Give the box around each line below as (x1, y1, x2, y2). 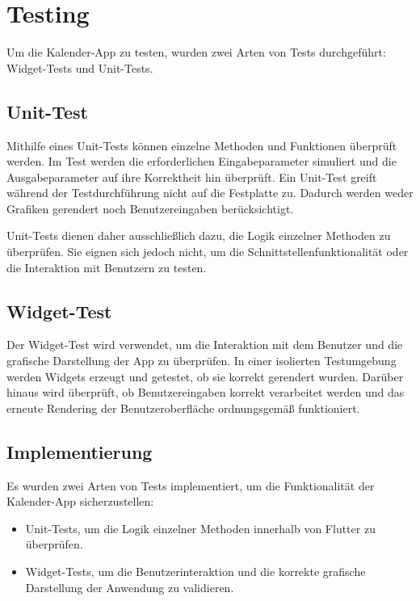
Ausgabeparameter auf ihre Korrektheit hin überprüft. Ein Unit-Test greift (6, 168, 377, 185)
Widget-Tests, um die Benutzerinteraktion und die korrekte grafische (25, 563, 366, 580)
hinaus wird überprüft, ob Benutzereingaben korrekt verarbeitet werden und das (6, 384, 405, 401)
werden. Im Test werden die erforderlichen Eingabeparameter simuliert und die (6, 153, 397, 170)
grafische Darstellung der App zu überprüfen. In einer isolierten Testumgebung (6, 352, 397, 369)
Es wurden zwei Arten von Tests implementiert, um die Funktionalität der (6, 477, 375, 494)
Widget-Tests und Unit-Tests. (6, 59, 153, 76)
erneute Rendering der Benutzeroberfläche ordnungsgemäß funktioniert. (6, 399, 360, 416)
